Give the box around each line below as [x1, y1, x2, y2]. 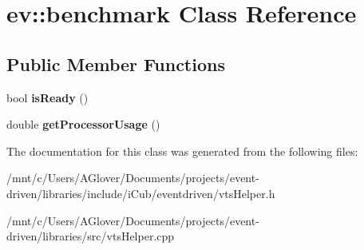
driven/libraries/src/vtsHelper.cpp [6, 228, 175, 244]
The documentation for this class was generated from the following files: [6, 142, 358, 159]
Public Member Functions [6, 51, 225, 76]
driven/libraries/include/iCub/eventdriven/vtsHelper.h [6, 185, 275, 201]
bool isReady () [6, 89, 89, 105]
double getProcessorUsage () [6, 116, 160, 133]
